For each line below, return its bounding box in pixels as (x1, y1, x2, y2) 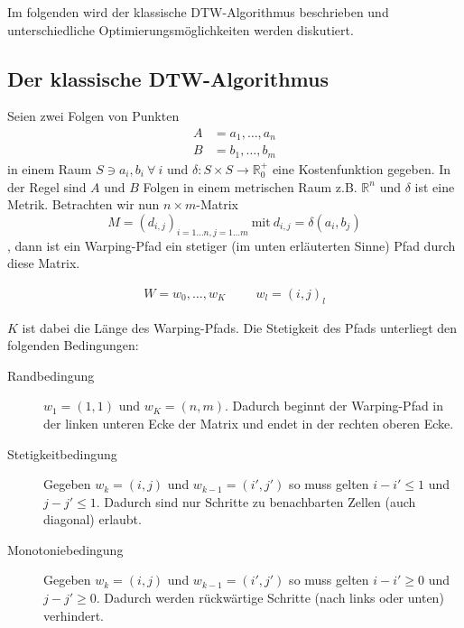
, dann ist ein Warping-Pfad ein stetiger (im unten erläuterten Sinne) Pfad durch (7, 235, 456, 254)
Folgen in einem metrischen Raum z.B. (143, 177, 357, 196)
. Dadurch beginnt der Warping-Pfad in (224, 396, 444, 415)
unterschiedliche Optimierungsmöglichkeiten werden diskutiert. (7, 20, 354, 39)
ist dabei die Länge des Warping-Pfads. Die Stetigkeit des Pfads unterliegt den (22, 318, 458, 337)
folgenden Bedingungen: (7, 336, 139, 355)
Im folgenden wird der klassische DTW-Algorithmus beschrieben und (7, 3, 389, 21)
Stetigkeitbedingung (7, 444, 117, 463)
